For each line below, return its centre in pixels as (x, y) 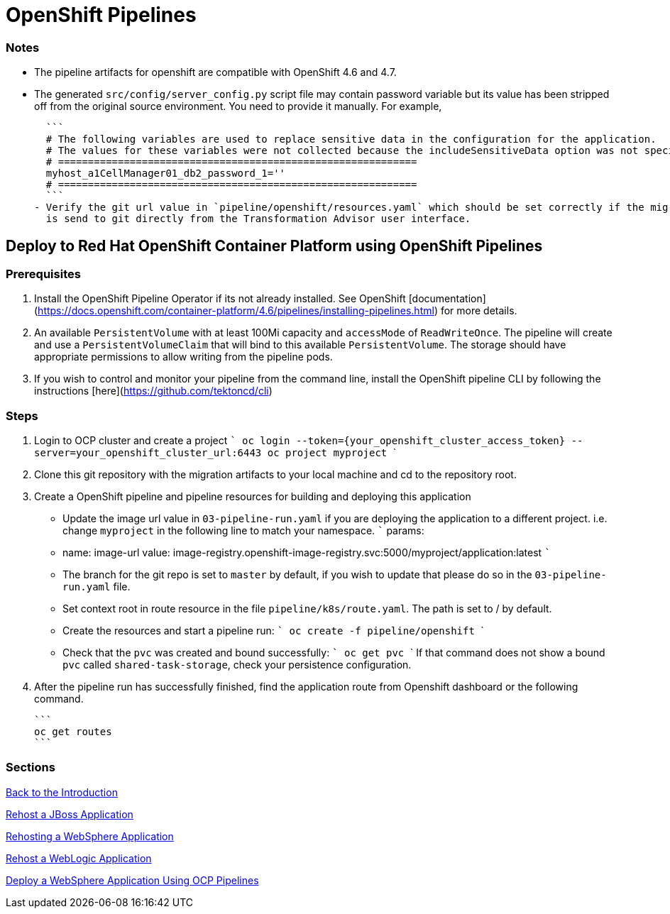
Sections (31, 767)
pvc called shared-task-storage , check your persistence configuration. (237, 665)
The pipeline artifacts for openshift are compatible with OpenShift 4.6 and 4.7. (215, 72)
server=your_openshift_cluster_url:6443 (148, 453)
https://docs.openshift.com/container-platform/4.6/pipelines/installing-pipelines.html (236, 311)
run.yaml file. (97, 587)
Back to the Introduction (62, 792)
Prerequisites (43, 274)
